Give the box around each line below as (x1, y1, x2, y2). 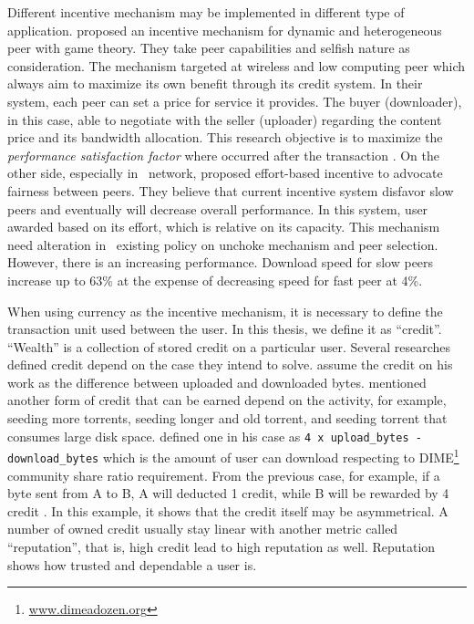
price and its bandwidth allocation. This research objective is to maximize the (7, 128, 443, 147)
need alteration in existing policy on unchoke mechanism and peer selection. (7, 234, 438, 254)
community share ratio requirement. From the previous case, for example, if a (7, 465, 440, 484)
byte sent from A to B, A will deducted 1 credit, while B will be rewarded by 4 (7, 484, 449, 503)
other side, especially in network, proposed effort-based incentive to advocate (7, 163, 443, 182)
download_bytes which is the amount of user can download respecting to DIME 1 (7, 445, 459, 466)
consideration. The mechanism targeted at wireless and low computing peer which (7, 56, 466, 75)
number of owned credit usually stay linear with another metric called (7, 519, 398, 538)
